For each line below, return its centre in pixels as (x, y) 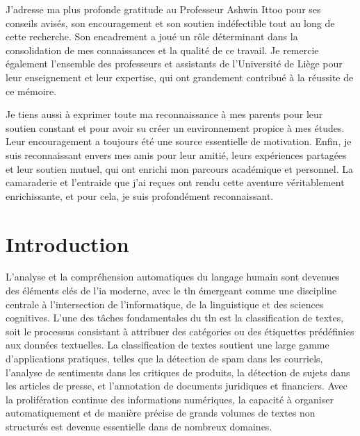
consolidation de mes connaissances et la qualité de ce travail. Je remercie (162, 50)
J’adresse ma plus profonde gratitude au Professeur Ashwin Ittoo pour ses (163, 9)
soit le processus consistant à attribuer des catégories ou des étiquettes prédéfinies (180, 331)
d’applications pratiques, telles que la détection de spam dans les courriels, (164, 358)
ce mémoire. (31, 91)
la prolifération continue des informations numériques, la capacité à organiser (170, 399)
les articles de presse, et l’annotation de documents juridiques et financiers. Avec (177, 386)
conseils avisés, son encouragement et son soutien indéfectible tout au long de (170, 23)
